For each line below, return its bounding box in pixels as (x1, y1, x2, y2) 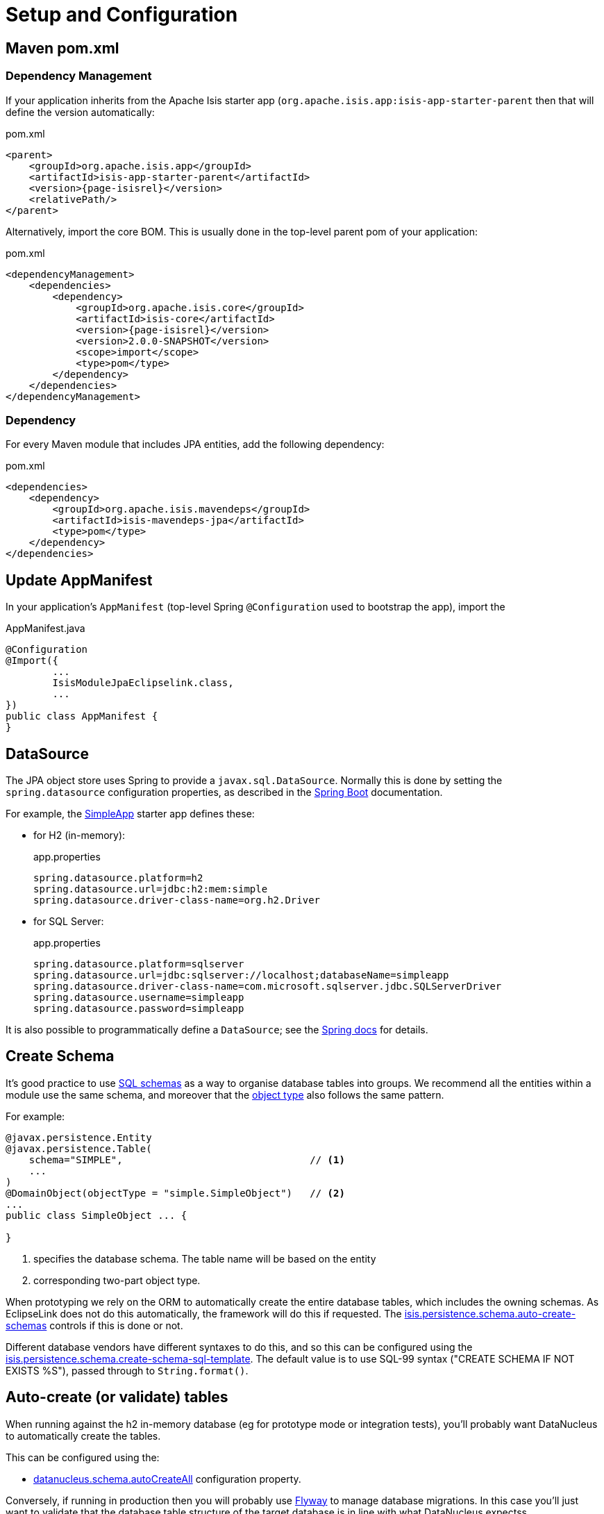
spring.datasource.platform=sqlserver (33, 958, 244, 970)
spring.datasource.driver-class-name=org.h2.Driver (33, 894, 321, 906)
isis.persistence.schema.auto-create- (404, 1307, 576, 1320)
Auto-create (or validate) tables (6, 1388, 228, 1406)
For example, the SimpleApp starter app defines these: (6, 807, 255, 820)
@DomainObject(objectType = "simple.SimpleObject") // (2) (6, 1187, 345, 1199)
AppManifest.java (6, 622, 85, 635)
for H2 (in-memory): (33, 829, 126, 841)
